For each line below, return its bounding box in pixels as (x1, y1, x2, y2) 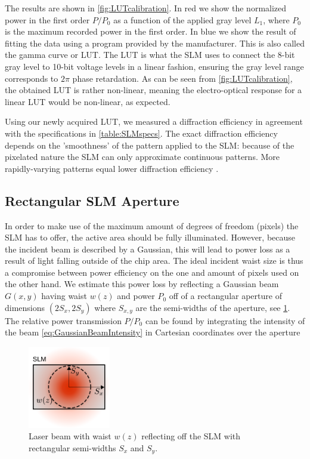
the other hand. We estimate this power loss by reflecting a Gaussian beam (5, 278, 279, 290)
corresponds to (5, 72, 58, 84)
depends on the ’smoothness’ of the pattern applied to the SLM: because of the (5, 138, 294, 151)
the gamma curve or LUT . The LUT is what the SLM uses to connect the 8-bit (5, 48, 295, 61)
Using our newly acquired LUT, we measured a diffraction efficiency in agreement (5, 115, 303, 128)
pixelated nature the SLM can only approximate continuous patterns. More (5, 150, 280, 163)
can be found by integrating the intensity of (145, 314, 305, 326)
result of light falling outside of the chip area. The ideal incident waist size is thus (5, 254, 303, 267)
